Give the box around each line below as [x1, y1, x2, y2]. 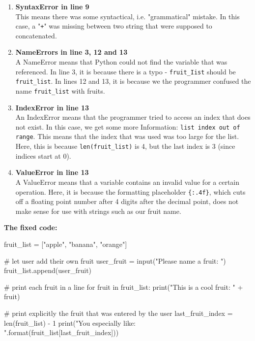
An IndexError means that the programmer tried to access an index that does [15, 112, 251, 122]
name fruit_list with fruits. [15, 85, 105, 96]
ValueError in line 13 [15, 167, 89, 177]
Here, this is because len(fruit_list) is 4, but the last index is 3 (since [15, 141, 235, 151]
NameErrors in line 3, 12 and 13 [15, 47, 128, 57]
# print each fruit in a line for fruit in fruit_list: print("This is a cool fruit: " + [4, 281, 243, 292]
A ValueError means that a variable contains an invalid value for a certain [15, 176, 240, 187]
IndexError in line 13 [15, 102, 89, 112]
